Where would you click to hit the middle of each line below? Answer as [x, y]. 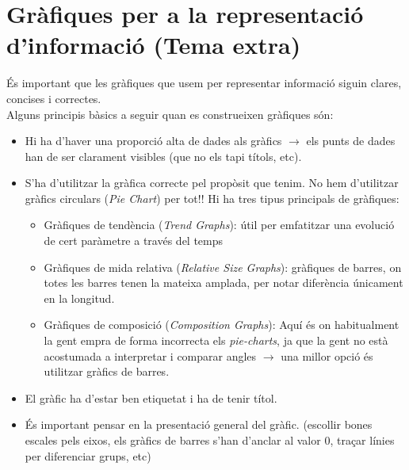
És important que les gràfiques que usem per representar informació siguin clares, [204, 83]
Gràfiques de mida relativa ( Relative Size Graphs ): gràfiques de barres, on [223, 267]
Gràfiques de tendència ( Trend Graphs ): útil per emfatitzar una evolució [219, 225]
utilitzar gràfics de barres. [107, 371]
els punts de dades [351, 141]
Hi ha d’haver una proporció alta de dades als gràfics [153, 141]
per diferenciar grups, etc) [88, 455]
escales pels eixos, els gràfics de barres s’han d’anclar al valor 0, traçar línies [210, 440]
